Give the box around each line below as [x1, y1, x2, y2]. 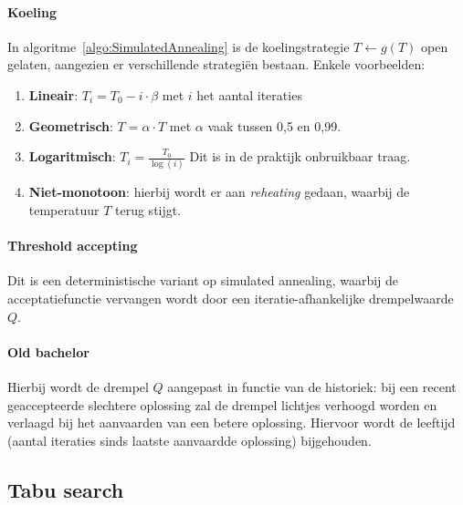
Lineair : [28, 85, 79, 104]
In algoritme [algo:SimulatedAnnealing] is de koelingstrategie [7, 36, 350, 56]
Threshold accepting [7, 236, 138, 255]
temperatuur [28, 201, 100, 220]
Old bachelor [7, 342, 89, 361]
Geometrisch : [28, 116, 113, 135]
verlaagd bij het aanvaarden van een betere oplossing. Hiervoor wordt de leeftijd [7, 413, 456, 432]
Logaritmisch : [28, 147, 116, 166]
